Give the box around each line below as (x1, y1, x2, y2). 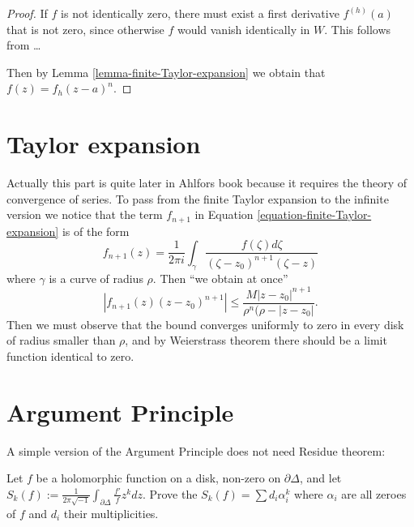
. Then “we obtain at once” (152, 269, 288, 286)
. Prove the (142, 485, 198, 502)
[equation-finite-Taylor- (257, 206, 372, 223)
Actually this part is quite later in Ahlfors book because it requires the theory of (6, 174, 408, 191)
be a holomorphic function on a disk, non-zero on (36, 469, 281, 486)
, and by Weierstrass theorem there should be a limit (125, 332, 387, 349)
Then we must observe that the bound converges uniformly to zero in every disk (6, 315, 404, 332)
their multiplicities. (63, 504, 159, 521)
